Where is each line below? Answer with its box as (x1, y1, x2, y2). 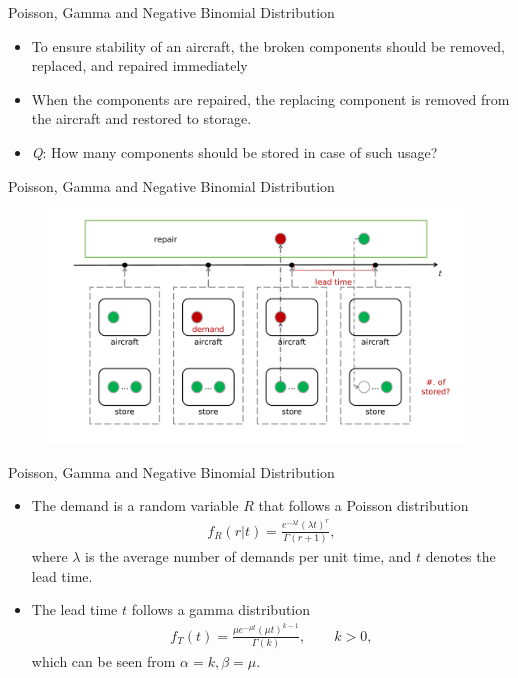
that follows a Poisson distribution (258, 495, 469, 516)
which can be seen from (31, 651, 176, 672)
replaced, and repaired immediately (31, 55, 248, 76)
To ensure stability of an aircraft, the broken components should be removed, (31, 35, 505, 56)
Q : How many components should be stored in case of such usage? (31, 141, 438, 162)
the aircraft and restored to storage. (31, 108, 252, 129)
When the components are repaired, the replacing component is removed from (31, 88, 510, 109)
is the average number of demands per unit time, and (85, 546, 412, 567)
